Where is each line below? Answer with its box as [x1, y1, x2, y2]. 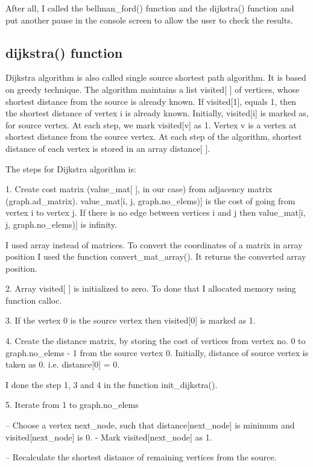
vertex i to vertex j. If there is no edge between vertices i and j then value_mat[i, [5, 206, 306, 219]
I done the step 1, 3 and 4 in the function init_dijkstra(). [5, 378, 218, 390]
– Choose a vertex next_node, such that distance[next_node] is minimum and [5, 419, 295, 431]
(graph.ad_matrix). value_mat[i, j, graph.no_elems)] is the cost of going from [5, 194, 296, 207]
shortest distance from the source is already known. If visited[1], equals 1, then [5, 95, 297, 107]
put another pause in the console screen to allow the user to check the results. [5, 13, 293, 26]
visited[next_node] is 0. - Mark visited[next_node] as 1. [5, 430, 212, 443]
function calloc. [5, 293, 62, 306]
